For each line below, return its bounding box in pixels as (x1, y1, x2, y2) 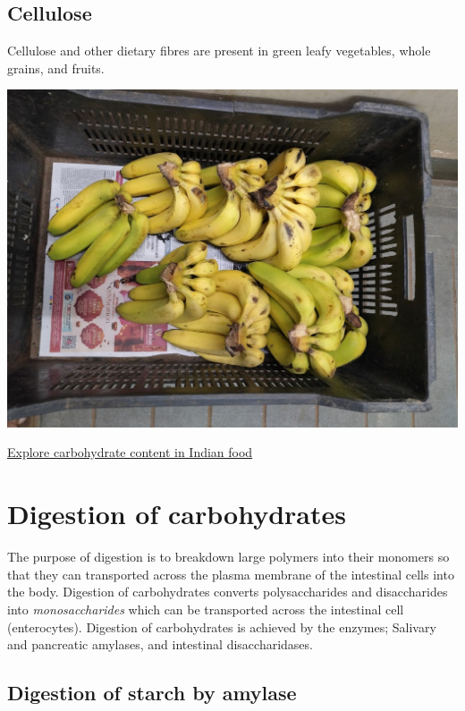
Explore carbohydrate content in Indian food (7, 443, 253, 461)
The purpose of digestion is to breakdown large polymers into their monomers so (7, 547, 450, 566)
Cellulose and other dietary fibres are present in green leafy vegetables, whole (7, 41, 431, 60)
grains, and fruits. (7, 58, 105, 77)
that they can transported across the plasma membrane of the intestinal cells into (7, 564, 454, 583)
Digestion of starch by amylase (7, 679, 297, 707)
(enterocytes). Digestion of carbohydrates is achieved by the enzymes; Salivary (7, 617, 436, 636)
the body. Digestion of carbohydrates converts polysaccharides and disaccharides (7, 582, 448, 601)
